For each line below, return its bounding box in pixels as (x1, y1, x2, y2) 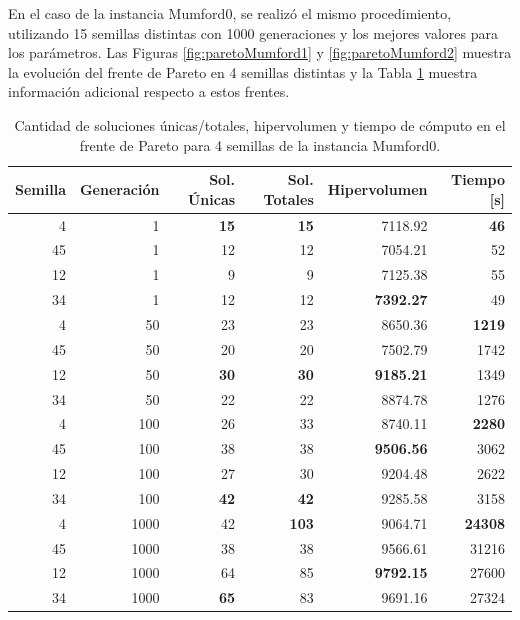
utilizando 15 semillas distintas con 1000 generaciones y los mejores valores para (8, 22, 498, 43)
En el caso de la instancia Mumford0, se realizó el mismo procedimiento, (8, 3, 452, 23)
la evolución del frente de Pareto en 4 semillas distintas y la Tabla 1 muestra (8, 61, 478, 82)
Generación (79, 178, 160, 199)
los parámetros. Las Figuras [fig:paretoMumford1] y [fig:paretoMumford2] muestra (8, 42, 512, 63)
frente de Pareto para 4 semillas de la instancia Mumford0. (79, 134, 441, 155)
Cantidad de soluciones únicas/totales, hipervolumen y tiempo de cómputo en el (14, 114, 506, 135)
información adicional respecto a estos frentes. (8, 81, 290, 102)
